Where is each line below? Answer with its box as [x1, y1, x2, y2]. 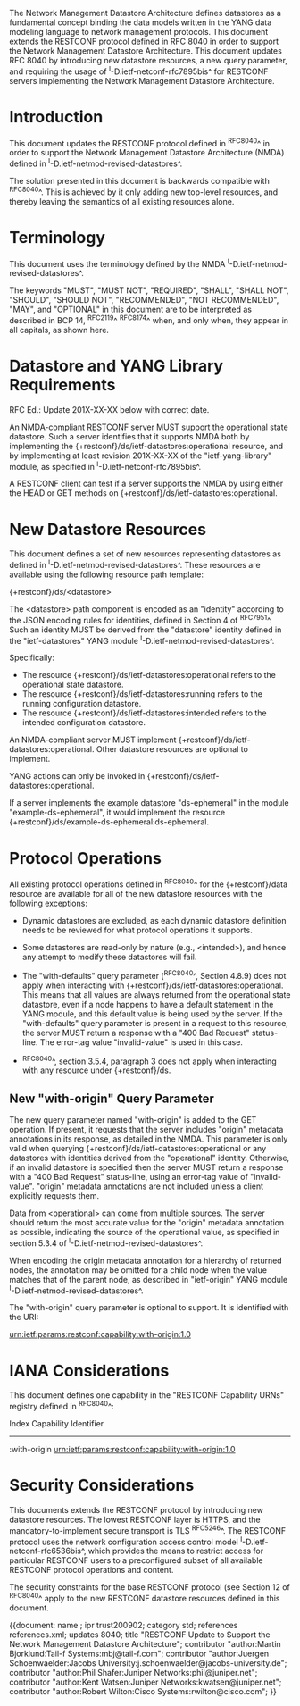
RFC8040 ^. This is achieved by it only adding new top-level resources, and [9, 185, 279, 197]
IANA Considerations [9, 1360, 170, 1381]
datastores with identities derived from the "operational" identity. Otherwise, [9, 1152, 290, 1164]
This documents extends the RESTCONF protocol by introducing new [9, 1504, 263, 1515]
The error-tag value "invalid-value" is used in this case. [39, 1036, 244, 1048]
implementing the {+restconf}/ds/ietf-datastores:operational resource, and [9, 440, 284, 451]
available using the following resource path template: [9, 569, 204, 580]
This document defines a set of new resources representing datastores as [9, 548, 281, 559]
